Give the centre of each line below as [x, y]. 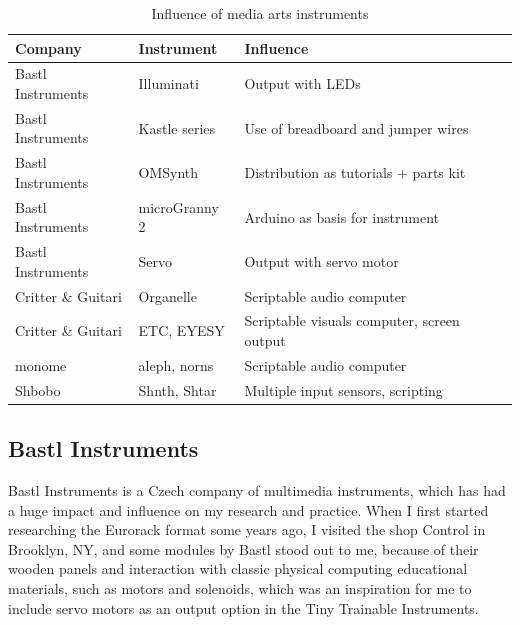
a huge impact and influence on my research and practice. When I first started [248, 509]
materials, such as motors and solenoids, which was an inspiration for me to [240, 588]
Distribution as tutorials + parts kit [355, 172]
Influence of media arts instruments [260, 13]
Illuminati [168, 83]
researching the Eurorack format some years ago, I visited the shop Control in [247, 529]
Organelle [167, 295]
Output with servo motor [321, 260]
